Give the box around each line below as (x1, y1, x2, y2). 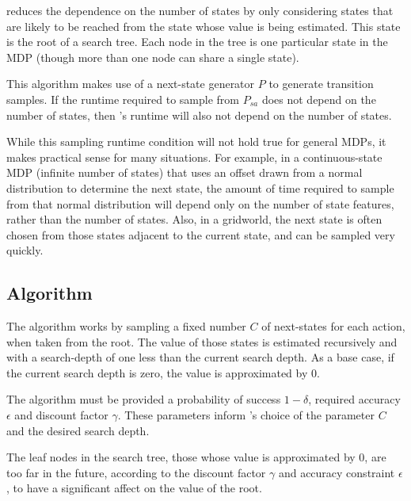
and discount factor (14, 407, 108, 423)
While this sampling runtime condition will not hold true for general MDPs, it (6, 133, 386, 150)
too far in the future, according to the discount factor (6, 464, 266, 480)
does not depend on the (261, 90, 376, 107)
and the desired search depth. (6, 422, 150, 438)
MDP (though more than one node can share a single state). (6, 48, 299, 65)
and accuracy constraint (278, 464, 395, 480)
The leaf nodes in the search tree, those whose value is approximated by (6, 449, 356, 465)
